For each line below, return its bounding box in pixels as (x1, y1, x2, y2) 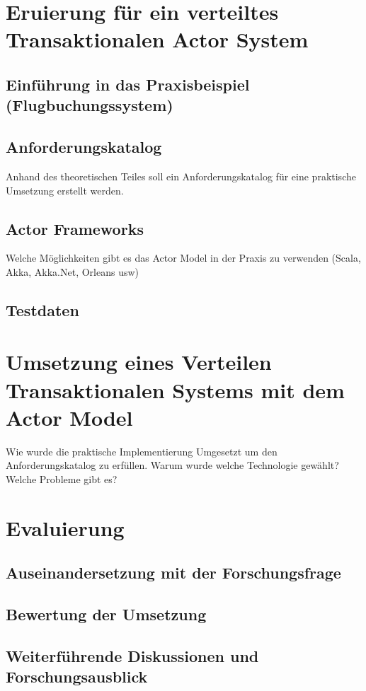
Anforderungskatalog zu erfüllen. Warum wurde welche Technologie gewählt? (6, 458, 339, 472)
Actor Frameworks (6, 217, 144, 239)
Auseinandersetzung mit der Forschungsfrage (6, 562, 341, 583)
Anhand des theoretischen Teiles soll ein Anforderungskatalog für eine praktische (6, 168, 356, 183)
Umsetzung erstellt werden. (6, 182, 124, 197)
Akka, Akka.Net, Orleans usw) (6, 264, 139, 279)
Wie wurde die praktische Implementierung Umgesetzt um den (6, 443, 278, 458)
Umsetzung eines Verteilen (6, 347, 272, 376)
